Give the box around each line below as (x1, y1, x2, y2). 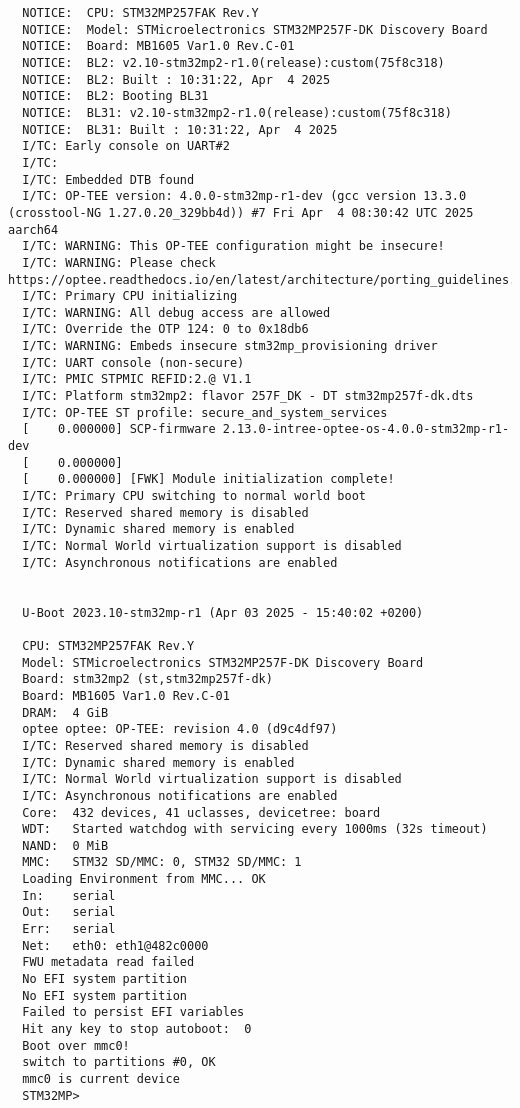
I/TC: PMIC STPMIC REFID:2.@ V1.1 (22, 372, 252, 387)
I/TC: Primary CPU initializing (22, 289, 238, 304)
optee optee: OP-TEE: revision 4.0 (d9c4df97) (22, 722, 338, 737)
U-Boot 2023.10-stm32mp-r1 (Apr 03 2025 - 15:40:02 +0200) (22, 605, 424, 620)
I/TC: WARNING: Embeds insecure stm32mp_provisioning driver (22, 339, 438, 354)
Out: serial (22, 905, 116, 920)
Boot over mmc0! (22, 1038, 130, 1053)
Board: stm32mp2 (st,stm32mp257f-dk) (22, 672, 273, 687)
